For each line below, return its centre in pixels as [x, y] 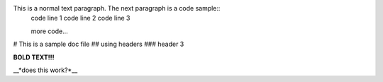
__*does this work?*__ [45, 70]
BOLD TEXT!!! [34, 57]
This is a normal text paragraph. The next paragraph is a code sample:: [117, 8]
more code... [50, 31]
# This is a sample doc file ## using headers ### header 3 [99, 44]
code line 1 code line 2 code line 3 [81, 18]
